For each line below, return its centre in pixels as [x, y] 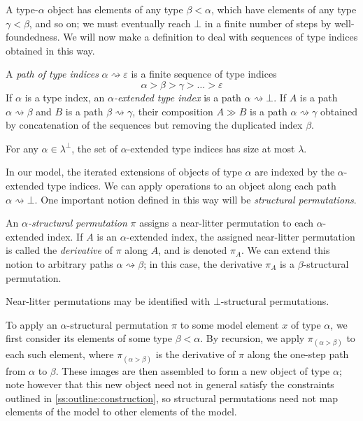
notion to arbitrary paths [59, 263]
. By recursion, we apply [252, 338]
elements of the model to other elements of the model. [121, 412]
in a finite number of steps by [268, 23]
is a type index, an [65, 97]
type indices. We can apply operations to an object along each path [192, 185]
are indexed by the [295, 172]
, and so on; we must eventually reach [110, 23]
